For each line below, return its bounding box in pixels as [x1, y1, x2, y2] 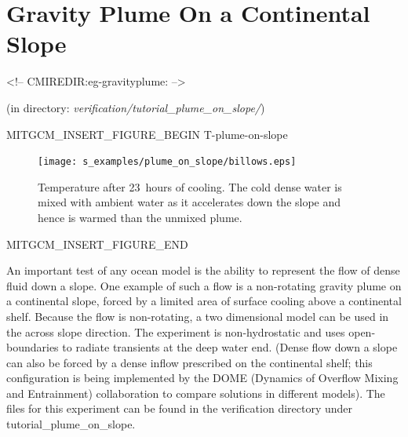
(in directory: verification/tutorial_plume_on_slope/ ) [6, 99, 265, 115]
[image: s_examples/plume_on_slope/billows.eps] [38, 156, 297, 168]
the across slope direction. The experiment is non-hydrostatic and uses [6, 323, 345, 340]
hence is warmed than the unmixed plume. [38, 209, 242, 225]
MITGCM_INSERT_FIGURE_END [6, 235, 188, 252]
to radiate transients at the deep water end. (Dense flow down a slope [62, 339, 398, 355]
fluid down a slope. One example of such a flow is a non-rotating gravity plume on [6, 277, 402, 293]
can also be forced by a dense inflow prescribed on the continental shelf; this [6, 354, 373, 370]
